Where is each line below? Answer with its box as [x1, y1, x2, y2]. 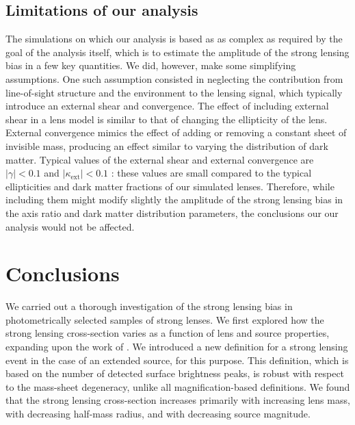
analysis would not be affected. [5, 219, 135, 233]
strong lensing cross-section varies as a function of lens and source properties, [5, 326, 330, 340]
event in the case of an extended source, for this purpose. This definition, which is [5, 352, 349, 367]
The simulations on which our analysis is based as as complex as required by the [5, 31, 343, 46]
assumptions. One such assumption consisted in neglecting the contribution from [5, 71, 343, 86]
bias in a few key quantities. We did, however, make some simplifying [5, 58, 296, 73]
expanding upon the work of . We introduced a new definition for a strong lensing [5, 339, 348, 354]
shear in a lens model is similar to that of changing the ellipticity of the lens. [5, 112, 328, 126]
